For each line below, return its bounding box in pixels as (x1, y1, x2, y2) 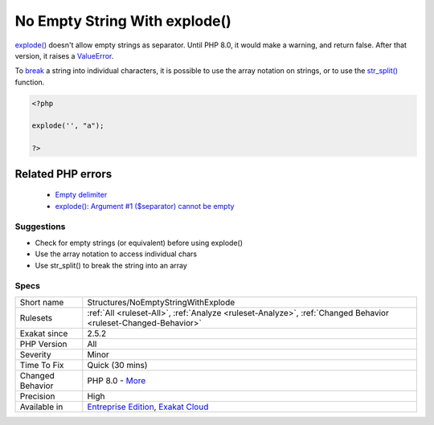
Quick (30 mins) (87, 359, 148, 370)
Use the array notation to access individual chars (35, 249, 197, 259)
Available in (19, 401, 63, 412)
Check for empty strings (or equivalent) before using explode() (35, 238, 244, 247)
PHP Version (19, 338, 68, 349)
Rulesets (19, 312, 52, 323)
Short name (19, 296, 64, 308)
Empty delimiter (55, 190, 108, 200)
